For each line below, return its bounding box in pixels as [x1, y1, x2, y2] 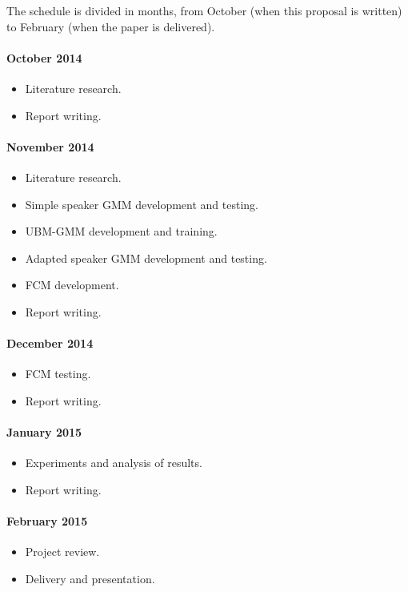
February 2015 [6, 513, 88, 530]
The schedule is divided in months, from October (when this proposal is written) [6, 2, 402, 18]
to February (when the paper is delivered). [6, 18, 215, 34]
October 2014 [6, 49, 82, 66]
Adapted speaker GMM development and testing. [25, 249, 267, 266]
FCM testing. [25, 365, 91, 382]
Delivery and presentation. [25, 570, 155, 586]
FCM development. [25, 276, 119, 293]
